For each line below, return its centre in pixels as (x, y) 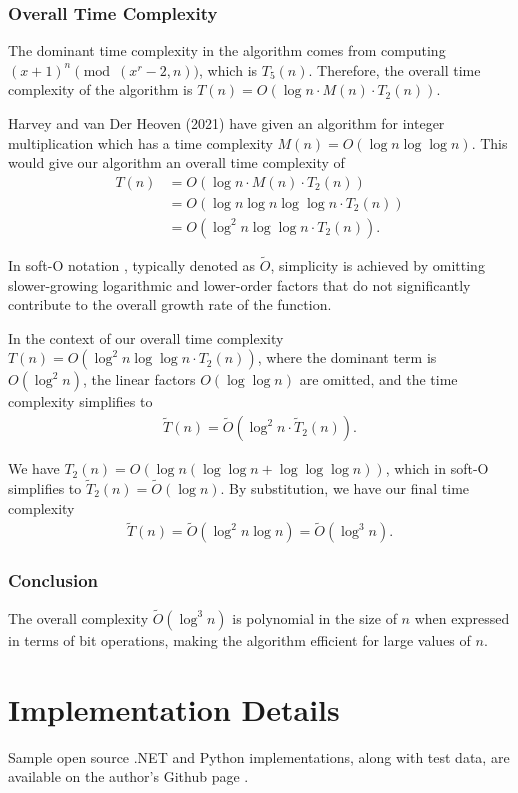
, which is (228, 69)
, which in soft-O (437, 468)
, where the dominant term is (347, 357)
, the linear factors (139, 379)
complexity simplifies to (80, 401)
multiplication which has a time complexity (140, 142)
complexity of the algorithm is (100, 89)
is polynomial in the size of (314, 617)
